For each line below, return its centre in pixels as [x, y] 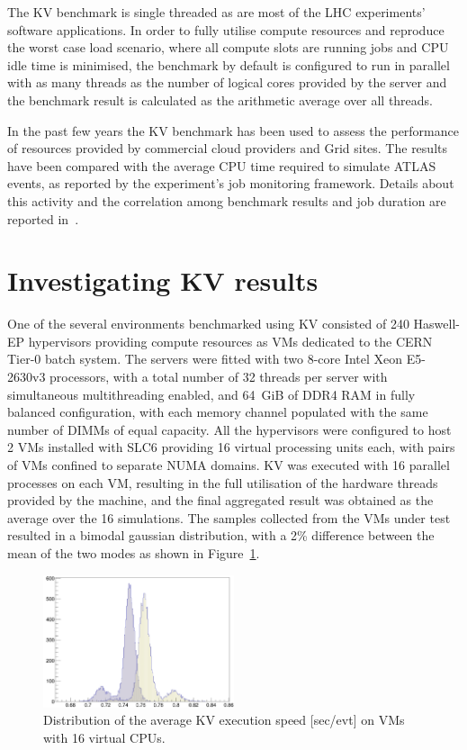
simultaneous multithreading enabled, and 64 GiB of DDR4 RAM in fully [211, 394]
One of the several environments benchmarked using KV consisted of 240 [208, 324]
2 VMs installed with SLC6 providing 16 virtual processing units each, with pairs [231, 447]
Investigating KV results [163, 280]
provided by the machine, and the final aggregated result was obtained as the [220, 500]
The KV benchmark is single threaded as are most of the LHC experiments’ [216, 12]
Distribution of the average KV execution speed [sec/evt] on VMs [224, 720]
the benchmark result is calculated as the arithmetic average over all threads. [220, 99]
